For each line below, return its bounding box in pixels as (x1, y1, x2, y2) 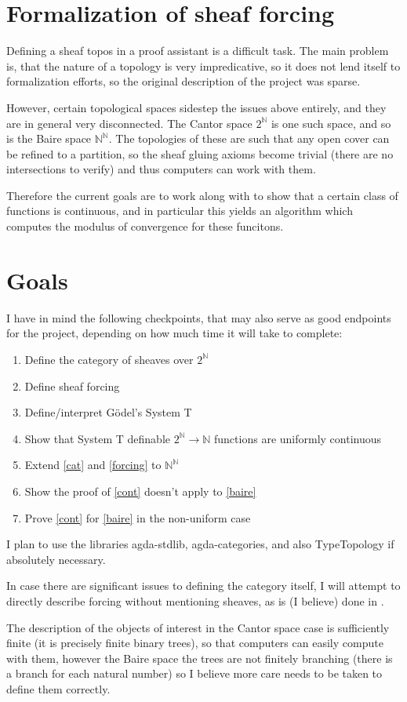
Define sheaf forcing (24, 377, 120, 394)
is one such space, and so (271, 115, 391, 131)
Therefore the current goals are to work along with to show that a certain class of (6, 187, 398, 203)
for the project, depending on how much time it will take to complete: (6, 325, 343, 341)
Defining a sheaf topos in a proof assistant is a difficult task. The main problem (6, 42, 389, 59)
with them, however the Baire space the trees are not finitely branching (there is (6, 649, 393, 666)
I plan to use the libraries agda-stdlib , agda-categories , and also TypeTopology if (6, 536, 394, 552)
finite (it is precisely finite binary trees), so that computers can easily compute (6, 635, 383, 651)
